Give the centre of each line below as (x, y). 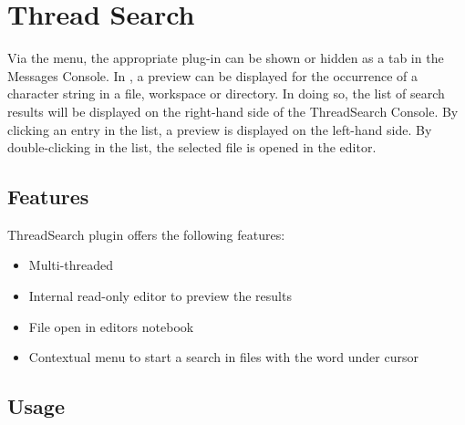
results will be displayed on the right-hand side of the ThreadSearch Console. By (233, 111)
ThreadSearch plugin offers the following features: (146, 234)
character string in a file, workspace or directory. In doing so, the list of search (226, 93)
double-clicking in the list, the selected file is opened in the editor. (192, 147)
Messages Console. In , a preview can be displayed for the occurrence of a (213, 75)
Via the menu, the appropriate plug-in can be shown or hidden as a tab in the (226, 58)
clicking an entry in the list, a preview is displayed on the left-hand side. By (220, 129)
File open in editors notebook (111, 326)
